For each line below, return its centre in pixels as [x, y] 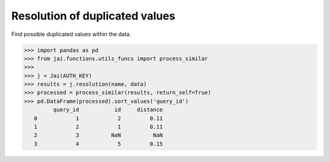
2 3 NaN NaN [98, 135]
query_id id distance [108, 110]
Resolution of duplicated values [93, 16]
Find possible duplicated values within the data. [71, 34]
